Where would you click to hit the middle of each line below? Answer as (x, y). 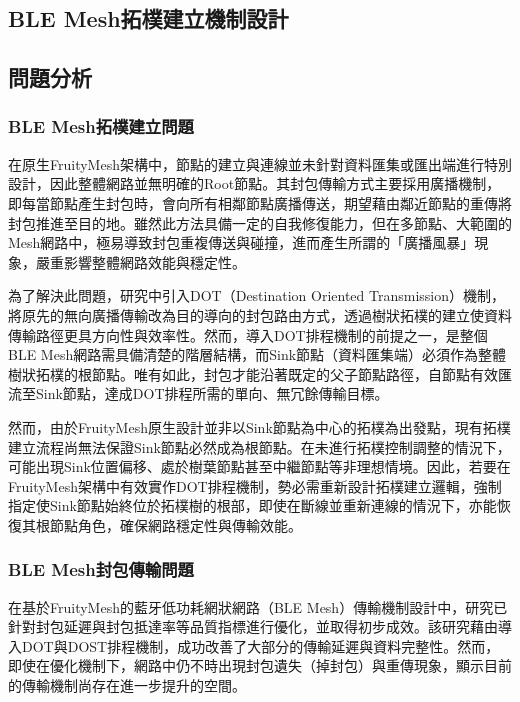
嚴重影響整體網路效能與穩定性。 (140, 261)
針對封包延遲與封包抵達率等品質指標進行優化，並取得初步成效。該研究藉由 (253, 626)
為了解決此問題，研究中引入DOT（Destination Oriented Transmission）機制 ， (257, 295)
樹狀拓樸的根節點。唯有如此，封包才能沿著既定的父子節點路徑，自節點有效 (253, 373)
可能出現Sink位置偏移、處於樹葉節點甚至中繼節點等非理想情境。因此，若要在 (259, 466)
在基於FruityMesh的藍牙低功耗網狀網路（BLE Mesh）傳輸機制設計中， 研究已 (258, 606)
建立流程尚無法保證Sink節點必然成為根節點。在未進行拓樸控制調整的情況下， (259, 446)
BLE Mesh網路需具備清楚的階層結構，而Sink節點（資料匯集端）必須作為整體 (257, 354)
